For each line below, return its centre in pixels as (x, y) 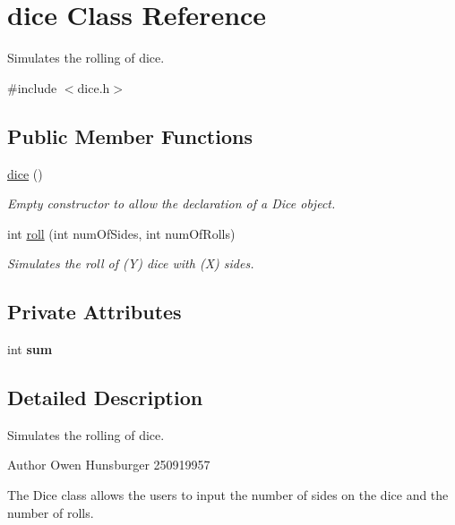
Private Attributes (94, 312)
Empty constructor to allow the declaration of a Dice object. (172, 203)
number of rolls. (51, 512)
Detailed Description (105, 398)
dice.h (94, 87)
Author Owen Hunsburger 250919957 (109, 465)
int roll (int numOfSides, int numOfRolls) (121, 233)
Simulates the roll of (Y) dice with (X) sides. (131, 263)
